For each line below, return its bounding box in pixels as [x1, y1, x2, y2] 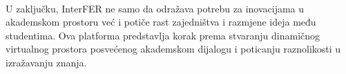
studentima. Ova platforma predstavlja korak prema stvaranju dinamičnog [6, 28, 320, 42]
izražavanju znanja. [6, 55, 87, 69]
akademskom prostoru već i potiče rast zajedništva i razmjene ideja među [6, 15, 316, 29]
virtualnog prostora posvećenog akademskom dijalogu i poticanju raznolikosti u [6, 41, 341, 56]
